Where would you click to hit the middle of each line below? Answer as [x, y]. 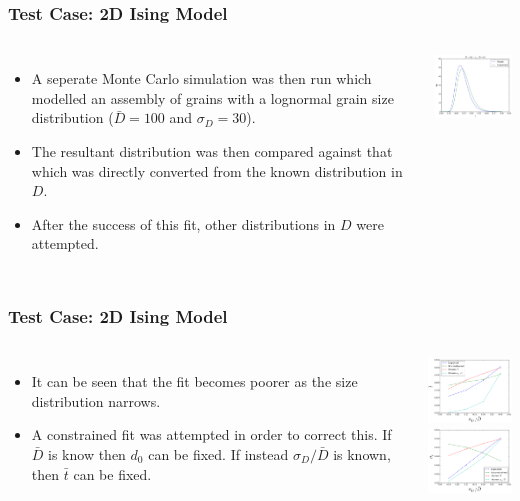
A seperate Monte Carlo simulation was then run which [201, 78]
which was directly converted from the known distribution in [217, 170]
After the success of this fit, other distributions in [183, 223]
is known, [362, 453]
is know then [87, 453]
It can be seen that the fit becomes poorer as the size [194, 381]
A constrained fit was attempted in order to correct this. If [211, 434]
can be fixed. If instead [218, 453]
